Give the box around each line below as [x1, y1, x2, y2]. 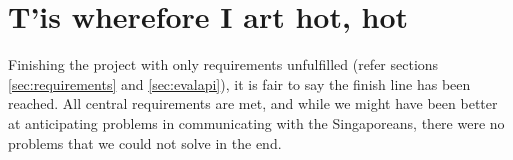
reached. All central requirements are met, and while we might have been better [8, 93, 498, 114]
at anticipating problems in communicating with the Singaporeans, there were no [8, 112, 505, 133]
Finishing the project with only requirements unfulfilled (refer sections [8, 54, 439, 75]
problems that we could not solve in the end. [8, 132, 282, 153]
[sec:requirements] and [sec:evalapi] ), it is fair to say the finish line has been [8, 73, 471, 94]
